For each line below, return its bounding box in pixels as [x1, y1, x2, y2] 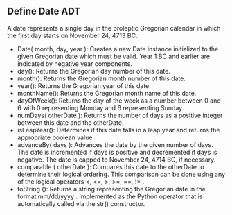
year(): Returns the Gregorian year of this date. [17, 81, 151, 89]
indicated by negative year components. [17, 59, 133, 68]
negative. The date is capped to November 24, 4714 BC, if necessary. [17, 155, 216, 164]
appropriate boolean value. [17, 133, 95, 141]
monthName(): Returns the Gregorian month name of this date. [17, 89, 197, 97]
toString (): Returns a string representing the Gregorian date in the [17, 184, 206, 193]
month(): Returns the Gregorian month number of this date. [17, 74, 186, 83]
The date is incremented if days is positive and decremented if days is [17, 148, 217, 156]
